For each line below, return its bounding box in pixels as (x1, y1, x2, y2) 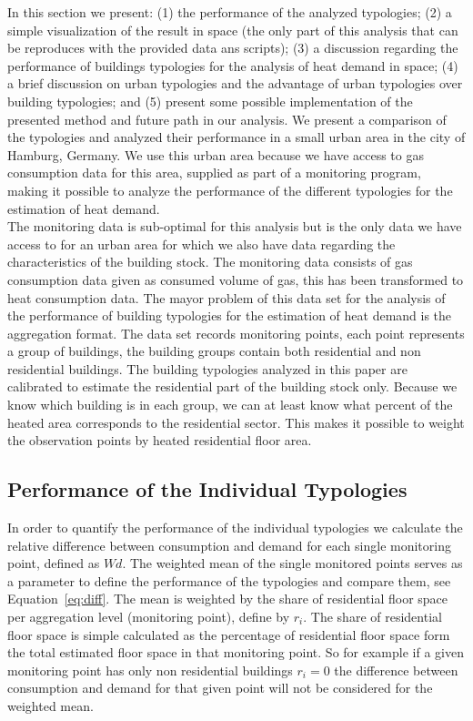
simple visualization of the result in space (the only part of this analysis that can (7, 20, 458, 39)
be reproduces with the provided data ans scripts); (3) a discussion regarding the (7, 38, 458, 57)
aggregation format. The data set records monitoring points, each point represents (7, 323, 465, 342)
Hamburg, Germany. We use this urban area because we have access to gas (7, 145, 424, 164)
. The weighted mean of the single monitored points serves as (122, 553, 463, 573)
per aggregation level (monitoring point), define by (7, 607, 290, 626)
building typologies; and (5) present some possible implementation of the (7, 91, 413, 110)
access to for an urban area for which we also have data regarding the (7, 234, 396, 253)
